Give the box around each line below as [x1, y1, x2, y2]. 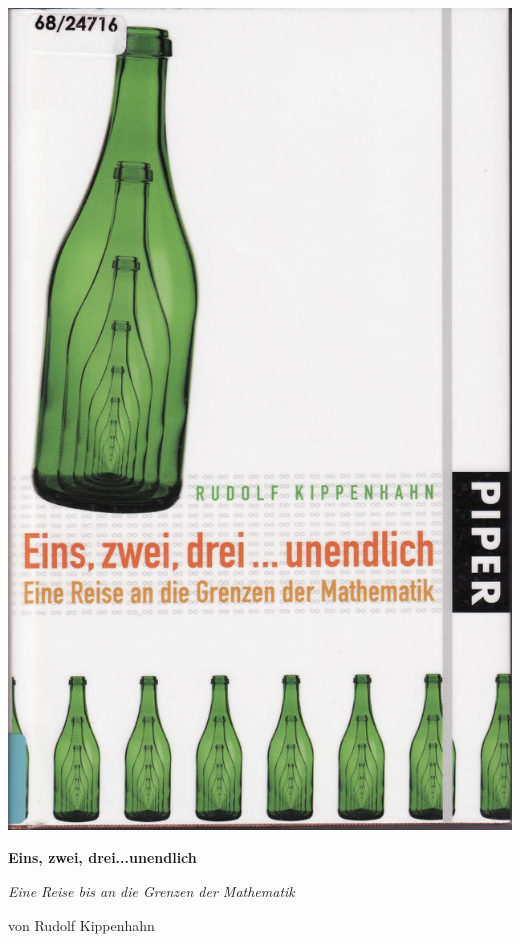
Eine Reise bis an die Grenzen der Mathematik [8, 880, 295, 901]
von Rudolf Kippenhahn [8, 914, 155, 935]
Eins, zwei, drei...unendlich [8, 847, 197, 868]
